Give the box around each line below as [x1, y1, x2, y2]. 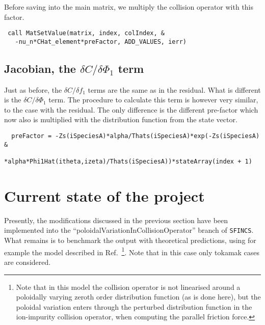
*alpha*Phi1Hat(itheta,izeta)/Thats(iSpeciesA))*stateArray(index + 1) [4, 158, 252, 166]
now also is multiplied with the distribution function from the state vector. [4, 114, 237, 125]
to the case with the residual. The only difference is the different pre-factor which [4, 104, 258, 115]
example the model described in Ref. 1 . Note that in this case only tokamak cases [4, 245, 260, 257]
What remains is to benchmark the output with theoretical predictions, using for [4, 235, 256, 246]
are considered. [4, 256, 51, 267]
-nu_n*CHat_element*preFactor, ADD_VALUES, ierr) [15, 38, 187, 45]
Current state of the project [4, 185, 205, 206]
